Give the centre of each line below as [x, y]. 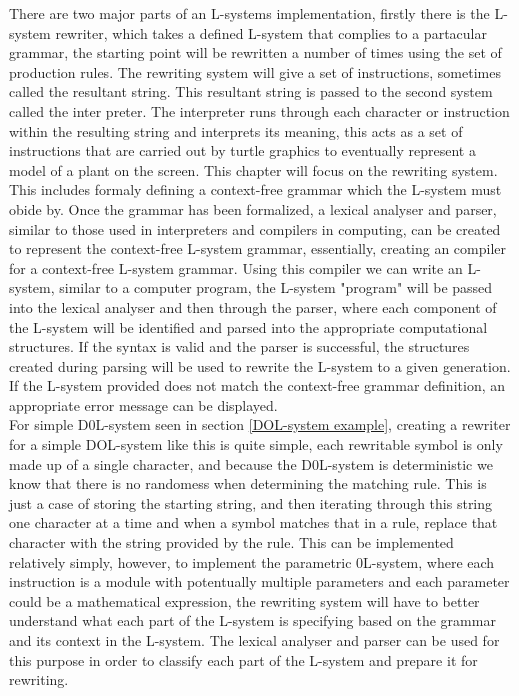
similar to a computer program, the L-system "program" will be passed [276, 287]
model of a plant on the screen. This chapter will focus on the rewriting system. [253, 169]
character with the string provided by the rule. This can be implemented [231, 542]
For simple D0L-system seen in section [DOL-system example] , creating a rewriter [260, 424]
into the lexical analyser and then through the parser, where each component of [253, 306]
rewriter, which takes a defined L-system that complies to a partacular [271, 32]
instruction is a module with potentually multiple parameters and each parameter [259, 581]
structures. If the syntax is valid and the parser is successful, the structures [239, 346]
